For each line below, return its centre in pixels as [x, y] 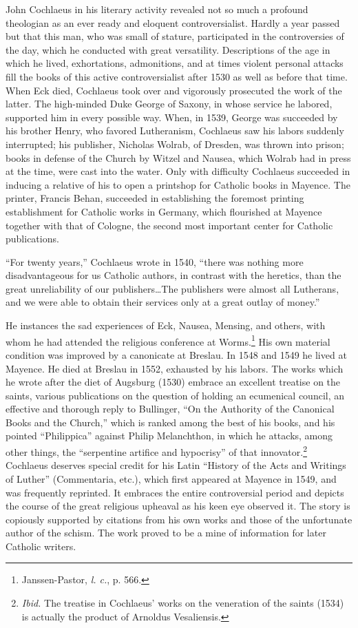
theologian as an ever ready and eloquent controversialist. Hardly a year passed [173, 22]
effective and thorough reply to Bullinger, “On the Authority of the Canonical [170, 409]
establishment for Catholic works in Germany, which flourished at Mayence [164, 211]
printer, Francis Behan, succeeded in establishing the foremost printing [155, 198]
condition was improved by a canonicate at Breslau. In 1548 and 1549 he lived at [176, 354]
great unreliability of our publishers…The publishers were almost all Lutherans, [172, 288]
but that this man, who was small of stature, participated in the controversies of [175, 36]
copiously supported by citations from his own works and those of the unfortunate [179, 519]
